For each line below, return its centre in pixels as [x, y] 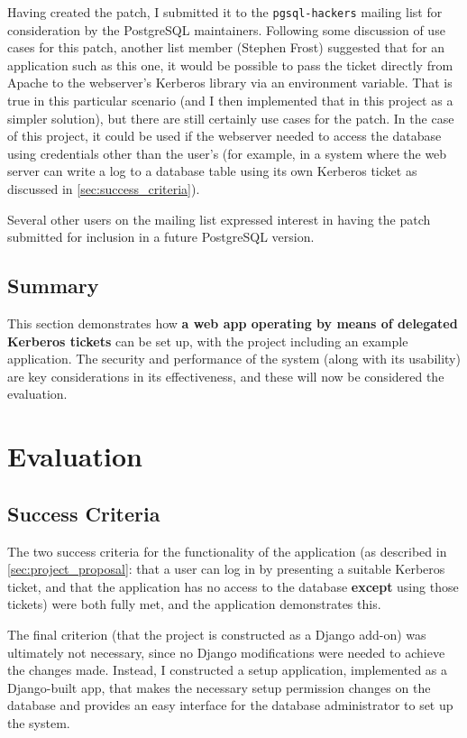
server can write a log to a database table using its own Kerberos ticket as [212, 171]
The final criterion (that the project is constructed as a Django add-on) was [217, 634]
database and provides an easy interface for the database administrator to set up [230, 705]
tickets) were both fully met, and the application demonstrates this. [194, 604]
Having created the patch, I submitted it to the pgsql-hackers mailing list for [225, 12]
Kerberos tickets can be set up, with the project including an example [208, 341]
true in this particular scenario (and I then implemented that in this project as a [230, 101]
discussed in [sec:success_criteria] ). [104, 189]
